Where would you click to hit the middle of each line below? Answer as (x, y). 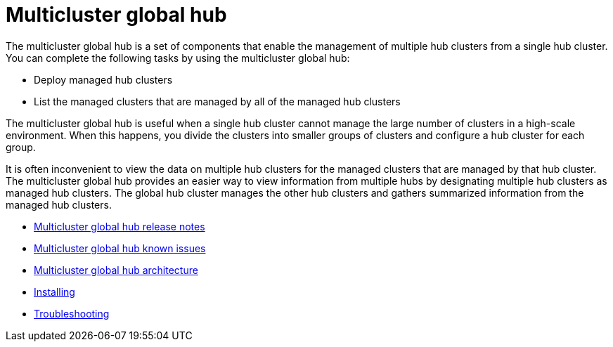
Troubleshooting (72, 313)
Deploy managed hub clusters (103, 79)
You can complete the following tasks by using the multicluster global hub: (178, 58)
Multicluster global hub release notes (120, 226)
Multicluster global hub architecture (116, 270)
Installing (54, 292)
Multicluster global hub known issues (120, 248)
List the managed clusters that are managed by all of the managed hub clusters (217, 101)
